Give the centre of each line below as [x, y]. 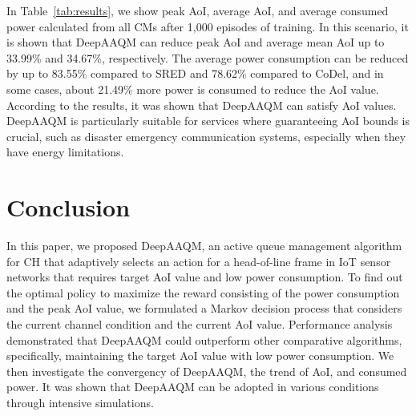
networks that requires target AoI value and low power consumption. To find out [205, 277]
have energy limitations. [65, 152]
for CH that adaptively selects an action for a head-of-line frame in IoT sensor [199, 261]
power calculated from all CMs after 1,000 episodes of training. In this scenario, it [208, 26]
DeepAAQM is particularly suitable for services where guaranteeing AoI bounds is [208, 121]
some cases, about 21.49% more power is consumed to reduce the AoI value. [193, 89]
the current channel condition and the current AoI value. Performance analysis [200, 324]
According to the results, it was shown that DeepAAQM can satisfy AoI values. [202, 105]
